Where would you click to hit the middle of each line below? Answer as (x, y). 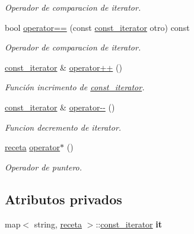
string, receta (58, 224)
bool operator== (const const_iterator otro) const (97, 27)
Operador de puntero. (44, 167)
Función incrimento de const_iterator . (75, 87)
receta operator (33, 147)
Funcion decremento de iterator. (63, 127)
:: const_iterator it (129, 224)
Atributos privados (63, 199)
